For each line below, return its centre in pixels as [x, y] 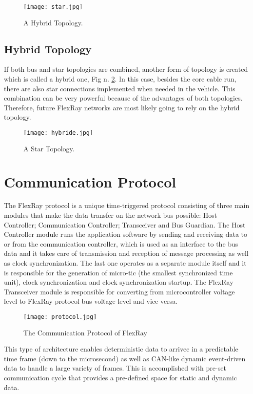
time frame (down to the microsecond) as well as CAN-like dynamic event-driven [125, 358]
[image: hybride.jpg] [58, 133]
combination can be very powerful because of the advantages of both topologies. [123, 98]
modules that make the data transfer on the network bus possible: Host [111, 215]
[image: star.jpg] [53, 7]
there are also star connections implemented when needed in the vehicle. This [120, 88]
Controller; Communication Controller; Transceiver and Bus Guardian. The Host [125, 224]
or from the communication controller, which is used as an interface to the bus [121, 243]
